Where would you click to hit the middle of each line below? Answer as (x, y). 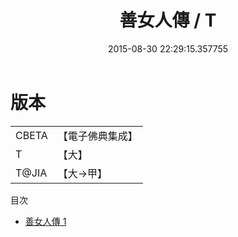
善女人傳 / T (168, 20)
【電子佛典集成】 (97, 136)
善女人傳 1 (45, 221)
